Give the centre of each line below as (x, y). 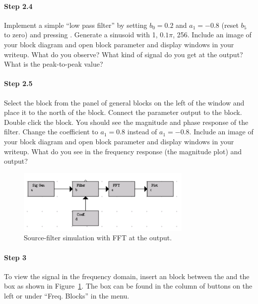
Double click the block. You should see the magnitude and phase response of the (126, 122)
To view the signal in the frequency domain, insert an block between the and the (127, 276)
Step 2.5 (18, 83)
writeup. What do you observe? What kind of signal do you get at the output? (124, 54)
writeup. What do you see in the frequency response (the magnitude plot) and (123, 151)
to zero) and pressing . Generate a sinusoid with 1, (81, 35)
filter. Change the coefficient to (51, 132)
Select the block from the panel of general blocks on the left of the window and (124, 102)
